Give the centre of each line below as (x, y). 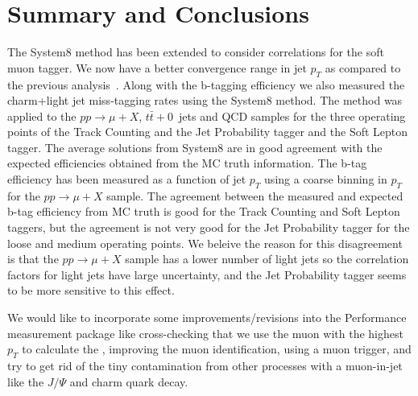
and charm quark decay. (129, 381)
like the (26, 381)
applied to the (42, 115)
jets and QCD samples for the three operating (292, 115)
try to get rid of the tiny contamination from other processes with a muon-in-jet (205, 366)
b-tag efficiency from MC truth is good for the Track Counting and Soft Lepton (204, 211)
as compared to (363, 67)
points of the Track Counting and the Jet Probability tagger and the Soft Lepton (208, 132)
